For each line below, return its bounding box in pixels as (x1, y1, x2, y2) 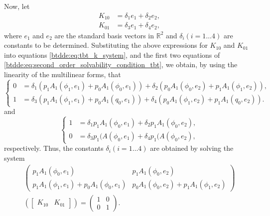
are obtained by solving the (150, 143, 234, 153)
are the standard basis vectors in (54, 30, 154, 40)
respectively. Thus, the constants (4, 143, 104, 153)
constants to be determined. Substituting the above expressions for (4, 40, 208, 50)
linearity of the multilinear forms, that (4, 69, 121, 79)
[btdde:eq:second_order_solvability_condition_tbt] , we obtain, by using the (4, 59, 238, 70)
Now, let (4, 1, 30, 11)
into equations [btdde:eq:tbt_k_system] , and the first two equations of (4, 49, 220, 60)
